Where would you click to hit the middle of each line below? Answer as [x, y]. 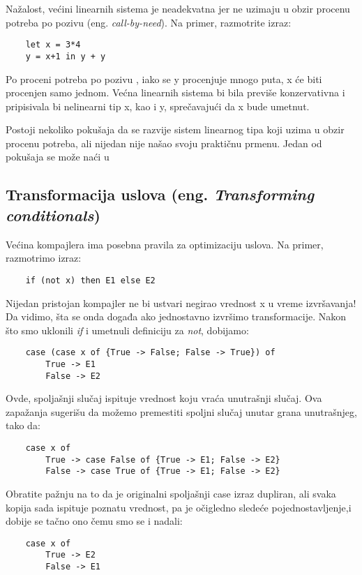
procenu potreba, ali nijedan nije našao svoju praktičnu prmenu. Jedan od [164, 143]
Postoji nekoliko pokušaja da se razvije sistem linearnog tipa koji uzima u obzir [175, 129]
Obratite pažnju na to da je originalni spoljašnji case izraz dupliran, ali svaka [171, 493]
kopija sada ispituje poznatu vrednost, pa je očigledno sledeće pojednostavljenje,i [179, 507]
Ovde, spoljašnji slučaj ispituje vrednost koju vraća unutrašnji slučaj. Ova [164, 398]
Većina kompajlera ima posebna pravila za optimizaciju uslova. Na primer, [165, 244]
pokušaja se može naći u [58, 157]
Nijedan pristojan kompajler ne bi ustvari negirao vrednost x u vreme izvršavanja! [181, 303]
